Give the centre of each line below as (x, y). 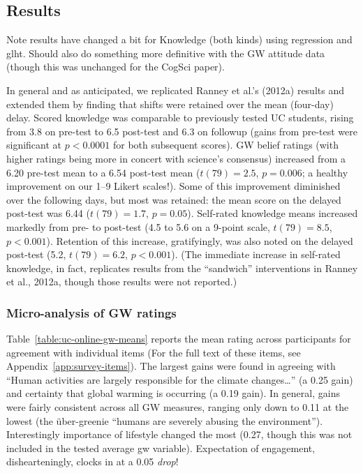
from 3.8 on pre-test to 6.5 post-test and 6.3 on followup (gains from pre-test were (182, 131)
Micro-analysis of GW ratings (91, 312)
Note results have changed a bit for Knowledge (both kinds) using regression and (179, 39)
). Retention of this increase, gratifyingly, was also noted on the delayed (200, 240)
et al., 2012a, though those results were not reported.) (122, 281)
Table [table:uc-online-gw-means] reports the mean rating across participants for (179, 339)
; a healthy (325, 172)
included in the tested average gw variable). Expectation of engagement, (161, 448)
